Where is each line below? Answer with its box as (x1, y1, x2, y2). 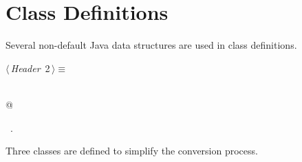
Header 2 (10, 60, 50, 75)
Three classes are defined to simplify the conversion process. (6, 143, 258, 158)
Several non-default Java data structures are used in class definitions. (6, 38, 297, 52)
